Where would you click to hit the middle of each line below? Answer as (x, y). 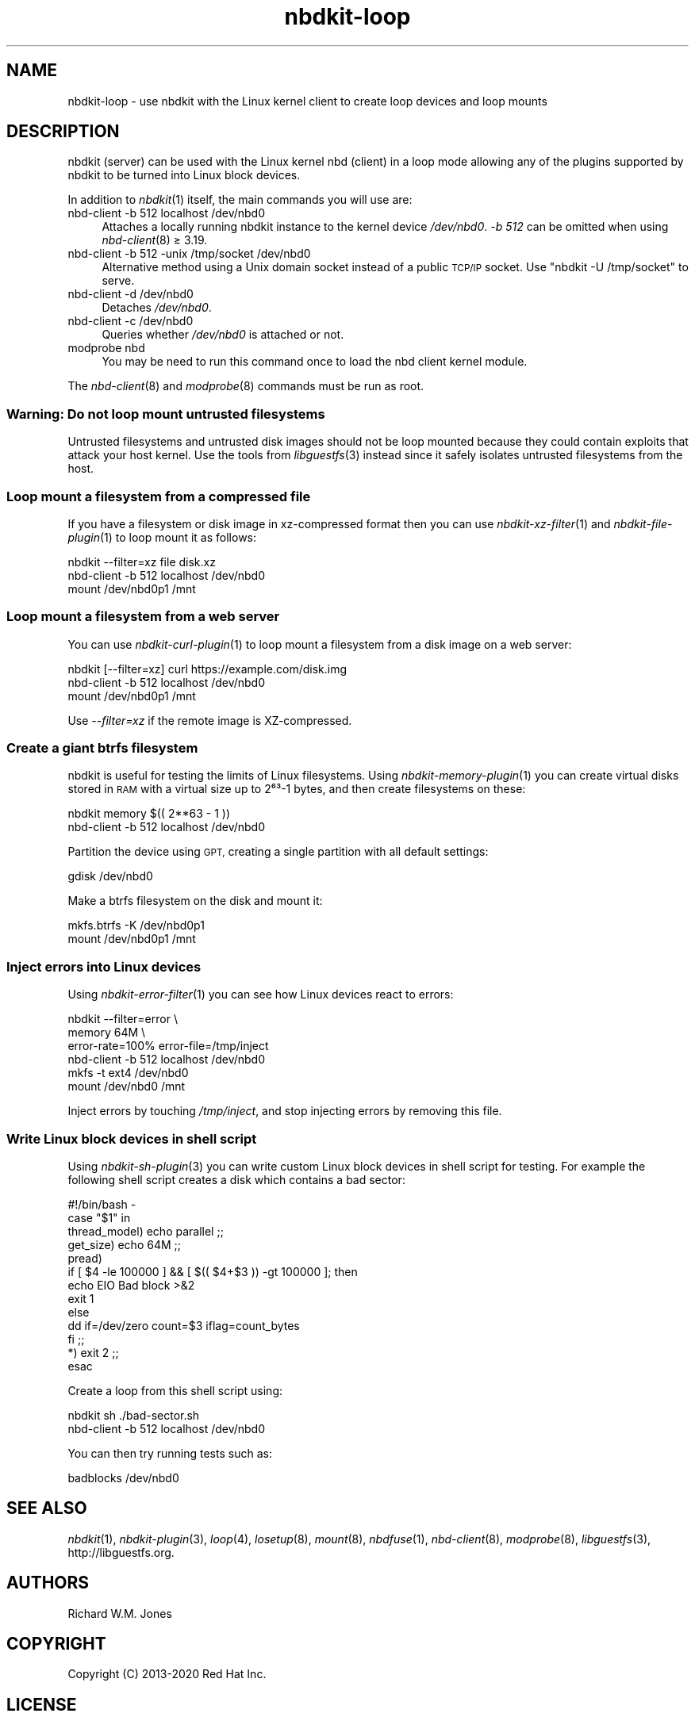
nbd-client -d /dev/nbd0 (131, 294)
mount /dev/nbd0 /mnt (127, 1087)
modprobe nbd (106, 348)
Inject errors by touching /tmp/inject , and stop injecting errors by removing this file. (285, 1111)
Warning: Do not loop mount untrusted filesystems (166, 414)
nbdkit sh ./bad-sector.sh (134, 1415)
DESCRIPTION (63, 132)
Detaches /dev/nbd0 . (157, 308)
